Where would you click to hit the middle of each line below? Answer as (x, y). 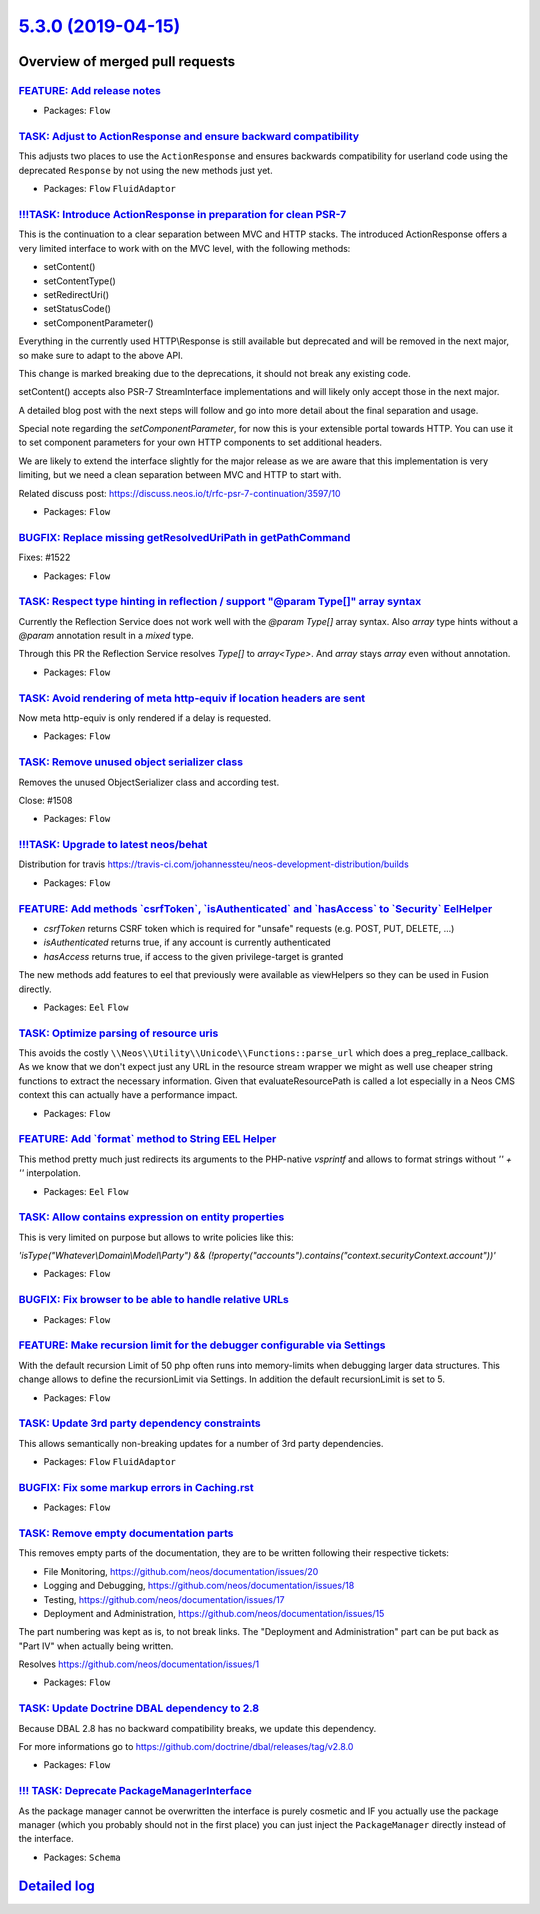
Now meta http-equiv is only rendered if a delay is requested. (145, 718)
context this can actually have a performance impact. (128, 1095)
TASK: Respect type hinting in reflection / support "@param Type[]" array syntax (220, 602)
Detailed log (56, 1885)
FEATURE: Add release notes (90, 90)
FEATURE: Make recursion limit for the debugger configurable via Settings (202, 1345)
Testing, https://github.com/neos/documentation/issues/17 (164, 1599)
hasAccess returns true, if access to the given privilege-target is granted (193, 956)
